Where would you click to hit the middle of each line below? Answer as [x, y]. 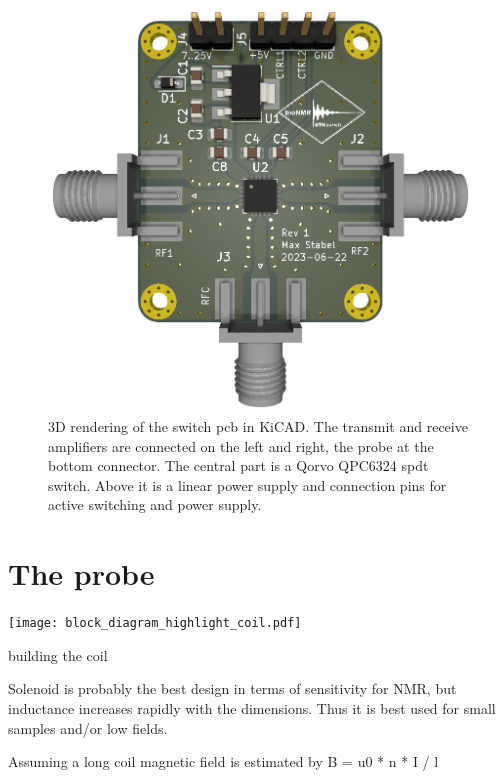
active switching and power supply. [155, 504]
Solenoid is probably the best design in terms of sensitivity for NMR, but [232, 688]
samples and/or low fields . [88, 727]
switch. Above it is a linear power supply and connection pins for [247, 484]
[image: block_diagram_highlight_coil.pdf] [155, 623]
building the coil [58, 654]
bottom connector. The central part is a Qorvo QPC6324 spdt [238, 465]
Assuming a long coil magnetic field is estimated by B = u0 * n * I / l [223, 761]
